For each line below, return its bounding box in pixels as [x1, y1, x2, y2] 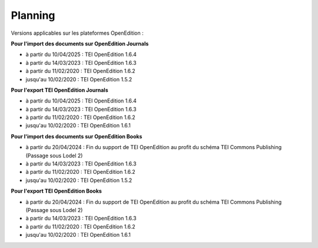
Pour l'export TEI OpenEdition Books [11, 187, 102, 194]
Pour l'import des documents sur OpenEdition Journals [11, 40, 149, 47]
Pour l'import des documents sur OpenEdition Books [11, 133, 143, 140]
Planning [11, 9, 55, 22]
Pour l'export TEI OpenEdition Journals [11, 86, 108, 94]
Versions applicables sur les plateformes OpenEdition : [11, 29, 144, 37]
